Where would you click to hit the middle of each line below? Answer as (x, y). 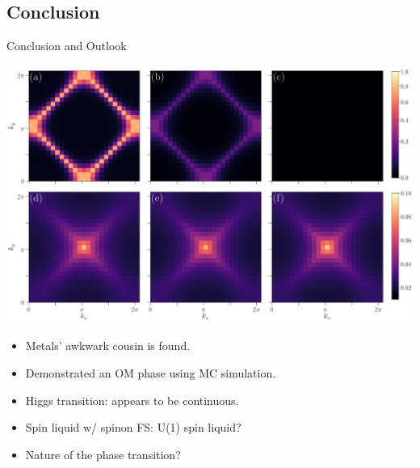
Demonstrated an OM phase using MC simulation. (151, 372)
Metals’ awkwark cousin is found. (108, 346)
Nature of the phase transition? (103, 454)
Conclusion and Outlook (67, 46)
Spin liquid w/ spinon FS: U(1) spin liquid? (133, 427)
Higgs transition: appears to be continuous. (132, 400)
